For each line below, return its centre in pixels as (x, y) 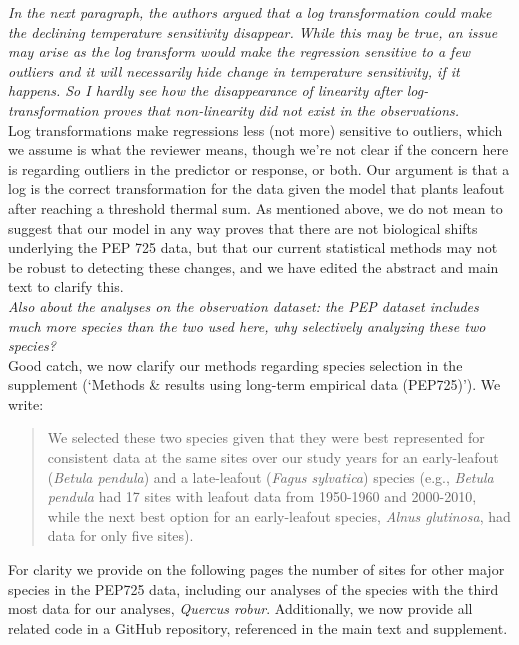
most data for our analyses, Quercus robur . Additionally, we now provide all (240, 608)
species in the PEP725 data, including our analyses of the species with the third (253, 588)
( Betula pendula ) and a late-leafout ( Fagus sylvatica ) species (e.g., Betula (270, 476)
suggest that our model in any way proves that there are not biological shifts (243, 227)
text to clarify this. (66, 286)
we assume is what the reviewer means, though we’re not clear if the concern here (258, 149)
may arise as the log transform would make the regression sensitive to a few (239, 51)
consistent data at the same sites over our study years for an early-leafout (273, 457)
